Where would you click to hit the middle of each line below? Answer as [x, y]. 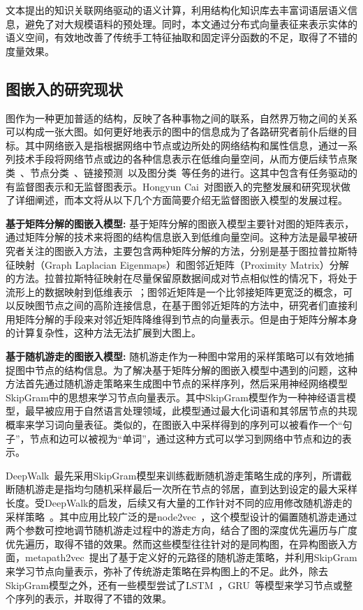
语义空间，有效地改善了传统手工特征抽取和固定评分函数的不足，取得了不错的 [181, 37]
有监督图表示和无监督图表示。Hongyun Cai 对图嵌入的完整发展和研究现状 [173, 186]
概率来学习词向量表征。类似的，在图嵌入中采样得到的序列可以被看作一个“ [174, 425]
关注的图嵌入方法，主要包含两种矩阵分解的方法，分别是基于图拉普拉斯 [186, 250]
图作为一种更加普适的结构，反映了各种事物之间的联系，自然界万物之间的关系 [181, 118]
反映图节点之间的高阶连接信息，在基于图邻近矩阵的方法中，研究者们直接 [181, 305]
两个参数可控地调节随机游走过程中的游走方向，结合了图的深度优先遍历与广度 [181, 530]
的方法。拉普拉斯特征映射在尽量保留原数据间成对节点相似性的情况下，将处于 [181, 278]
